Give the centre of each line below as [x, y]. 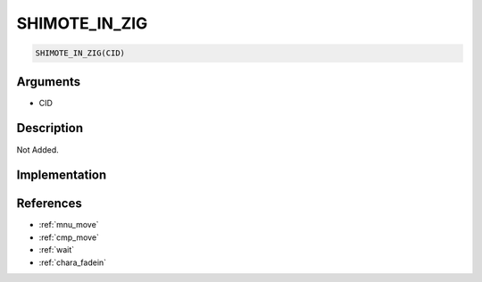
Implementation [62, 175]
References [49, 204]
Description [50, 128]
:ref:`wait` [57, 250]
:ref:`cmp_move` [69, 237]
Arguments [49, 82]
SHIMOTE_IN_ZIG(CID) [80, 53]
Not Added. [38, 149]
